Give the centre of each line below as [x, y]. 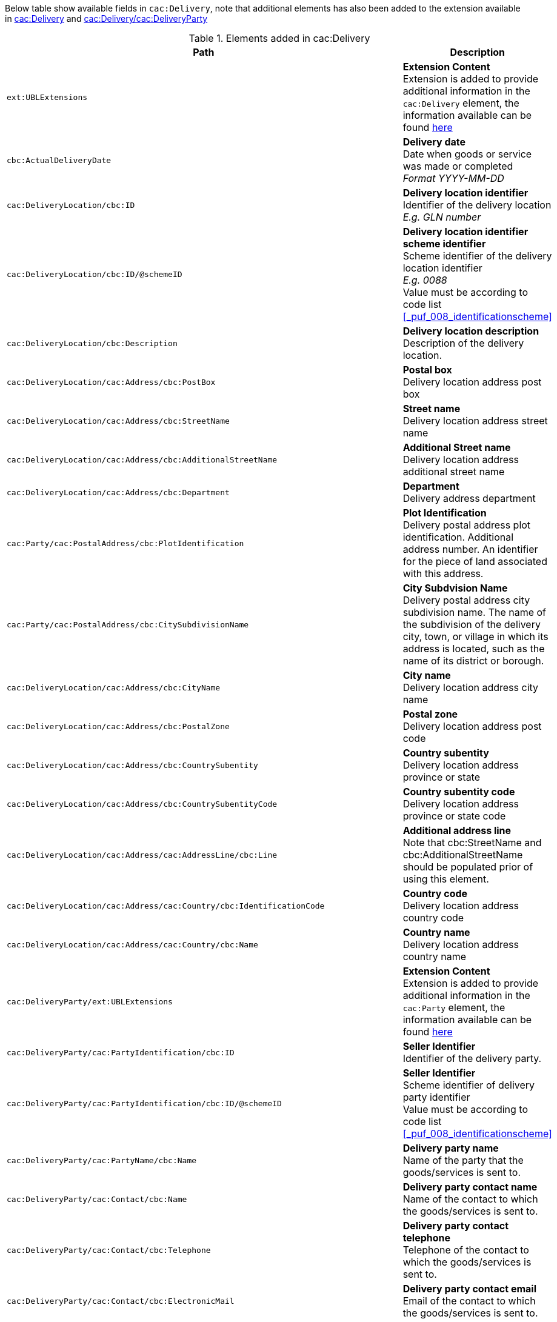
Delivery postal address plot [467, 525]
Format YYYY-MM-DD [453, 178]
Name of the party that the [463, 1160]
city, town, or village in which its [475, 636]
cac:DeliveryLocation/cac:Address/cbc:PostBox [111, 382]
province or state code [454, 816]
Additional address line [457, 830]
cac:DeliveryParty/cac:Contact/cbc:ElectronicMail [121, 1301]
